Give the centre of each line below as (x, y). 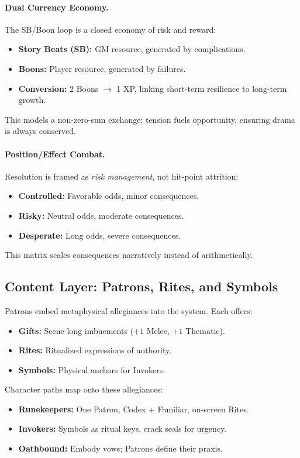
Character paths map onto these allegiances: (84, 389)
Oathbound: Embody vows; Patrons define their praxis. (120, 448)
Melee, (158, 330)
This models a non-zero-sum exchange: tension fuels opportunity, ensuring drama (150, 119)
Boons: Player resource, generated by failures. (102, 68)
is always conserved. (40, 131)
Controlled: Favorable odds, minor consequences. (109, 196)
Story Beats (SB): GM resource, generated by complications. (132, 49)
